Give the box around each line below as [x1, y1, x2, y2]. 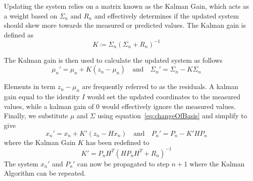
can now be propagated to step [77, 158, 169, 168]
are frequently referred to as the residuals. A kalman [82, 81, 238, 91]
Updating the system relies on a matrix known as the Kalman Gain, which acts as [4, 1, 249, 11]
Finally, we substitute [4, 110, 68, 121]
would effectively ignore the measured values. [102, 101, 236, 111]
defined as [4, 29, 34, 39]
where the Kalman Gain [4, 137, 76, 147]
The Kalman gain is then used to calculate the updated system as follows [4, 54, 223, 65]
